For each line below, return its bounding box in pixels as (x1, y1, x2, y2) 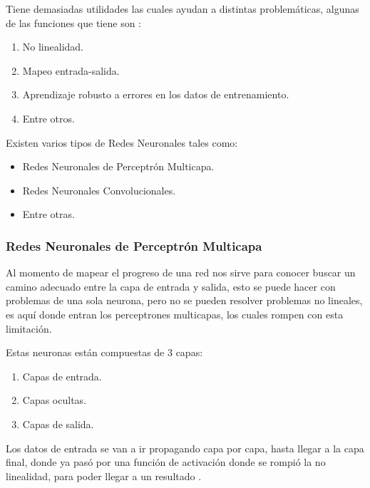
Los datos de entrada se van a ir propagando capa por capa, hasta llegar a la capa (6, 440, 364, 455)
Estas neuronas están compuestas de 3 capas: (6, 345, 203, 360)
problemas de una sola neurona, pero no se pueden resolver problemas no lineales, (6, 293, 363, 308)
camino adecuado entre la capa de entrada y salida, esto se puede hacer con (6, 279, 336, 294)
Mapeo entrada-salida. (22, 63, 120, 78)
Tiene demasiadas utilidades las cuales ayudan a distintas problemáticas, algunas (6, 1, 359, 16)
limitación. (6, 321, 52, 336)
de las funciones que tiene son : (6, 15, 142, 30)
